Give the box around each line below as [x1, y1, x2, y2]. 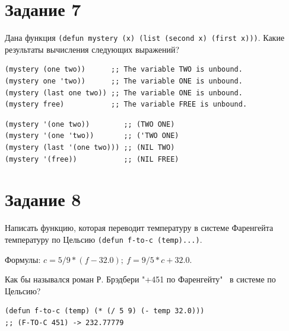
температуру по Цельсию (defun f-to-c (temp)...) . [5, 233, 202, 245]
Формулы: [5, 253, 41, 265]
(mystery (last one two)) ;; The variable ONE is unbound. [5, 88, 243, 97]
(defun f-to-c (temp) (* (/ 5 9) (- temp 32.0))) [5, 307, 205, 316]
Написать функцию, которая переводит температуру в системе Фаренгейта [5, 221, 274, 234]
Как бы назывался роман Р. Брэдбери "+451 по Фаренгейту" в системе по [5, 273, 276, 285]
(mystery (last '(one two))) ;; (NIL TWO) [5, 143, 175, 152]
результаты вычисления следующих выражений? [5, 43, 179, 55]
